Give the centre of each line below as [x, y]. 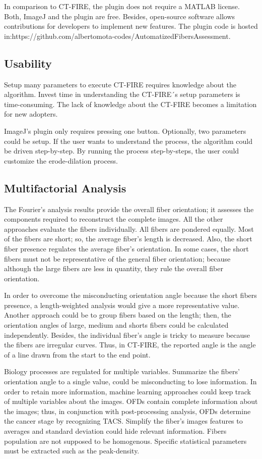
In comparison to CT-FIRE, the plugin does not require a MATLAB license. [122, 6]
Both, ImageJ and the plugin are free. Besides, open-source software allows [120, 16]
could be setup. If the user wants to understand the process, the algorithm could [128, 141]
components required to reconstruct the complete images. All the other [114, 219]
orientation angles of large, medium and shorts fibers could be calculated [116, 325]
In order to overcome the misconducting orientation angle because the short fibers [130, 295]
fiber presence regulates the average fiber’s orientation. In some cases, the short [126, 248]
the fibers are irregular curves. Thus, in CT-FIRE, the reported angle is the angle [130, 345]
